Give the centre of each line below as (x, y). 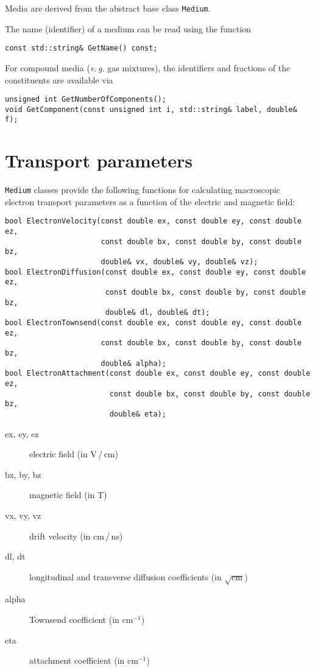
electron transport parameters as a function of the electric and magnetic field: (150, 201)
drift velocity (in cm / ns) (76, 536)
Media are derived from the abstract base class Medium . (108, 8)
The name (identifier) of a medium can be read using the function (128, 28)
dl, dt (15, 556)
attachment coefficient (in (77, 660)
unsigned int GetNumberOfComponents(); (86, 100)
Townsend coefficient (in (74, 620)
